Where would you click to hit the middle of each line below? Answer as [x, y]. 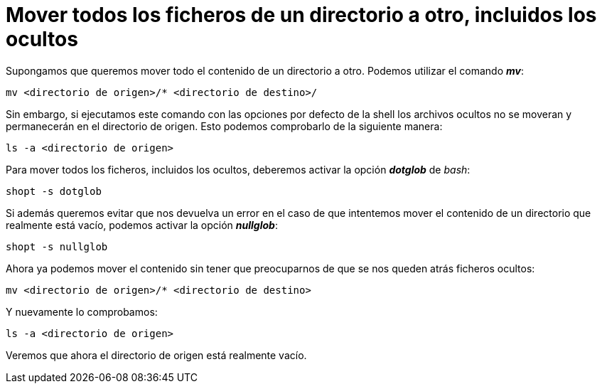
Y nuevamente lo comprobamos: [82, 311]
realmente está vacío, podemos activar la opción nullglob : [142, 225]
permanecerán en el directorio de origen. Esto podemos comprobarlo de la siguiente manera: [224, 126]
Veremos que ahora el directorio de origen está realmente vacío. [156, 355]
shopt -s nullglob [57, 246]
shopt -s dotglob [54, 191]
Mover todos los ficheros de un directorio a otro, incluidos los [301, 15]
